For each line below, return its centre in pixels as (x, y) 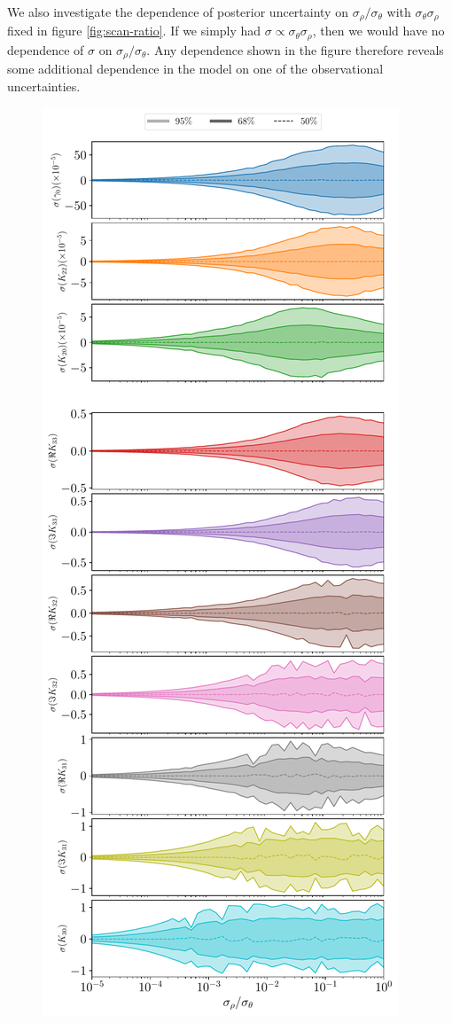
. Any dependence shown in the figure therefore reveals (295, 49)
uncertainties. (44, 86)
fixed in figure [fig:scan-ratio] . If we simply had (134, 31)
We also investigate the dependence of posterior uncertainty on (178, 12)
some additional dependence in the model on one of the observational (195, 69)
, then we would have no (378, 31)
